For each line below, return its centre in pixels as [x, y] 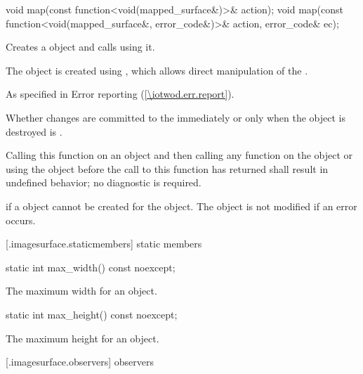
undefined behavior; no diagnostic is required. [104, 182]
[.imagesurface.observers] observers [80, 362]
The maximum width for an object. [81, 291]
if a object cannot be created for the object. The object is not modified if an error [181, 206]
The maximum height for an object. [82, 338]
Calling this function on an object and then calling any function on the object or [179, 155]
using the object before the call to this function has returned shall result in [167, 168]
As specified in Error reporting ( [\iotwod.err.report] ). [120, 94]
